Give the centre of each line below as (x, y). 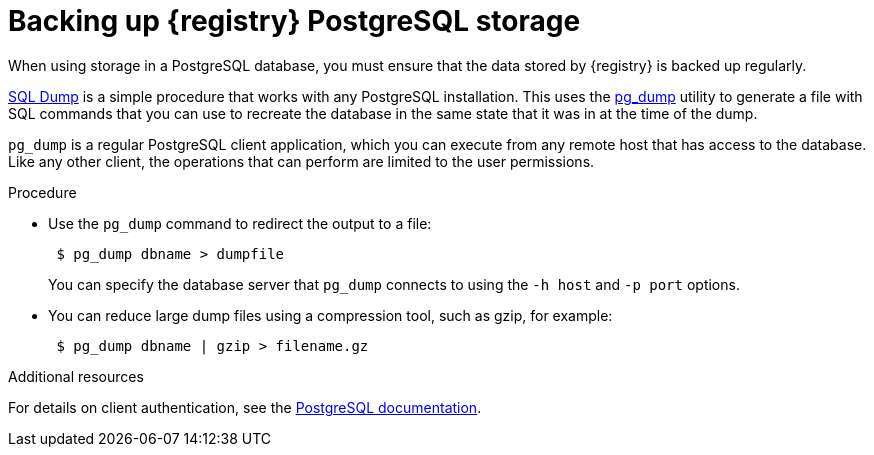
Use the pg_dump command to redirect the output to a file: (240, 223)
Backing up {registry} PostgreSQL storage (294, 21)
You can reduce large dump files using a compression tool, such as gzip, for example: (330, 315)
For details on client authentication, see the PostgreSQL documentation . (245, 407)
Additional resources (76, 376)
